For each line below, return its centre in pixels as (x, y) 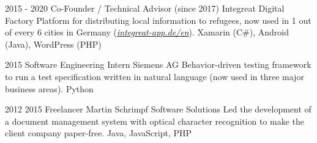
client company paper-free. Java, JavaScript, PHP (99, 133)
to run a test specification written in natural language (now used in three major (155, 76)
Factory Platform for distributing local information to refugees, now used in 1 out (158, 20)
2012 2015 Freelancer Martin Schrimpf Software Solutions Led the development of (158, 109)
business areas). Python (49, 88)
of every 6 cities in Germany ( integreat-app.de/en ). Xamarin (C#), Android (147, 32)
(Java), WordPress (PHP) (53, 44)
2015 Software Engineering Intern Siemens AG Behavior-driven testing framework (158, 64)
